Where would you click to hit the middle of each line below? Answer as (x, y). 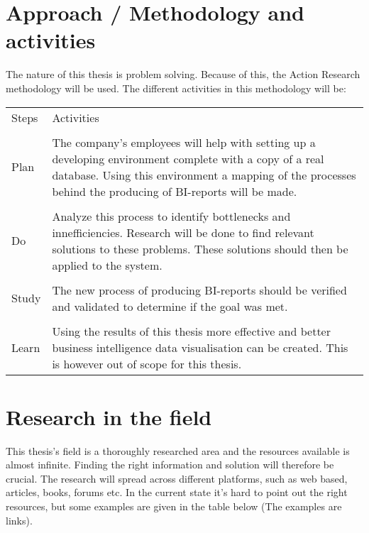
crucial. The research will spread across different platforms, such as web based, (177, 478)
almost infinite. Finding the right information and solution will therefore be (170, 465)
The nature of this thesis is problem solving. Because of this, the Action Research (183, 74)
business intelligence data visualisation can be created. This (200, 347)
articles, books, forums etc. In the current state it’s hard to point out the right (177, 492)
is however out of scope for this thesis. (147, 363)
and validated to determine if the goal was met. (170, 306)
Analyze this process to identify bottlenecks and (171, 216)
